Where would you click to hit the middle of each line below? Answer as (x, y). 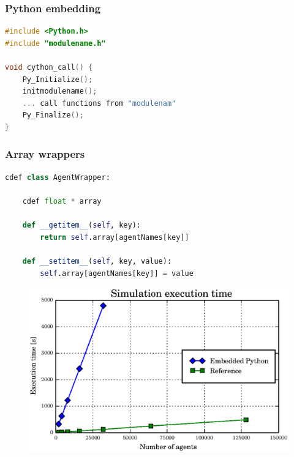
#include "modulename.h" (55, 43)
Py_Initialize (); (58, 79)
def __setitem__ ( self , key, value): (97, 261)
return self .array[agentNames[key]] (115, 237)
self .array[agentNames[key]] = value (117, 273)
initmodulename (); (60, 91)
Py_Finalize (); (53, 115)
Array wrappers (45, 154)
